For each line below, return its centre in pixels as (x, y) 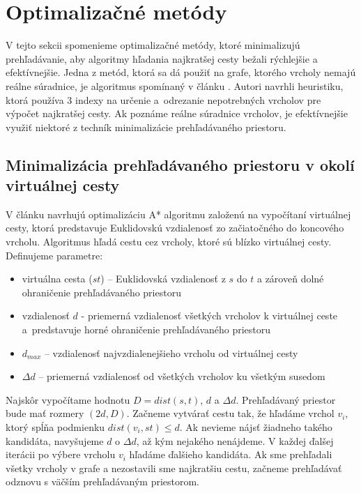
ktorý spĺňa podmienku (55, 427)
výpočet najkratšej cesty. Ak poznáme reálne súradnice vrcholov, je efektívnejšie (177, 113)
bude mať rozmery (45, 413)
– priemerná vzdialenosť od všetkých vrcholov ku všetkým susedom (182, 376)
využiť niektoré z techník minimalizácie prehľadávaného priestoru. (146, 127)
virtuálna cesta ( (57, 279)
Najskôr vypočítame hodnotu (68, 399)
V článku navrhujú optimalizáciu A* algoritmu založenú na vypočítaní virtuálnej (178, 214)
